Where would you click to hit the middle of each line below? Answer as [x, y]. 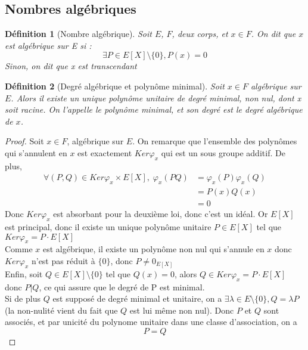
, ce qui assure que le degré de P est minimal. [122, 286]
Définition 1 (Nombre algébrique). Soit [78, 34]
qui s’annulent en [36, 152]
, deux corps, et [200, 34]
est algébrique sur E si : [48, 45]
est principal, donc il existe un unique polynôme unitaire [108, 227]
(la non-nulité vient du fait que [61, 310]
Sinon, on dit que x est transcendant [71, 66]
